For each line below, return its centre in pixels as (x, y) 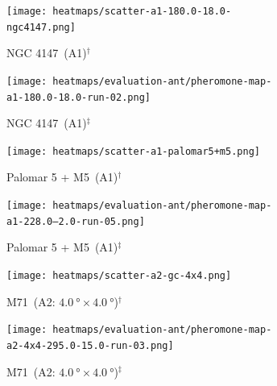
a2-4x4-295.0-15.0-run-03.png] (90, 345)
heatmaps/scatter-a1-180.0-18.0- (142, 11)
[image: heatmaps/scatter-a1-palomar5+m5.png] (133, 151)
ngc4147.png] (41, 27)
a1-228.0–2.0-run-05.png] (76, 221)
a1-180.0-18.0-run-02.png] (79, 97)
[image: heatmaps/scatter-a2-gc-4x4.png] (119, 275)
